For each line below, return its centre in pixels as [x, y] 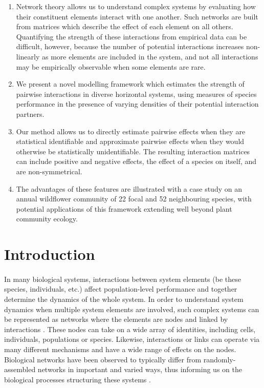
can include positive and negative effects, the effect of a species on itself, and [136, 161]
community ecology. [47, 219]
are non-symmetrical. [49, 171]
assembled [20, 369]
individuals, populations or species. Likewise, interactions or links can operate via [132, 339]
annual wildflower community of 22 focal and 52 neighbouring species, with [134, 199]
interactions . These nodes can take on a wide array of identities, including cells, [130, 329]
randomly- [219, 359]
